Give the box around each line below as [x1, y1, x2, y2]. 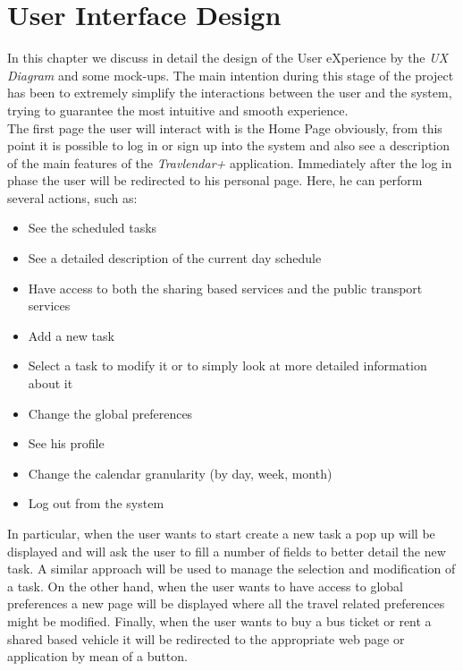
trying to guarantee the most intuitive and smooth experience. [7, 100, 349, 119]
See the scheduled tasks [28, 218, 157, 237]
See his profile [28, 434, 105, 453]
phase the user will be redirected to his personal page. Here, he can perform [7, 171, 423, 190]
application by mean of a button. [7, 647, 188, 666]
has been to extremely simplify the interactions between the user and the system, [7, 83, 452, 102]
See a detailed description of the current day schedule [28, 249, 322, 268]
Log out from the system [28, 494, 164, 513]
